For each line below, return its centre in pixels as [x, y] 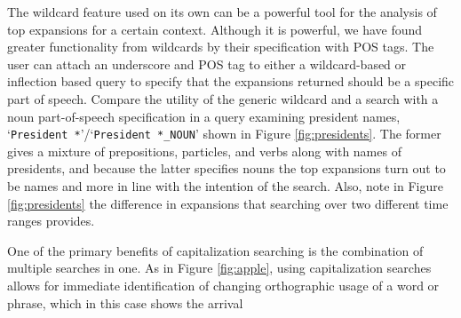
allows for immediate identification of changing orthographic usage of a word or [223, 285]
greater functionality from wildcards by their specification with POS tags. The [221, 47]
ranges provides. [51, 221]
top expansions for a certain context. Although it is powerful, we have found [215, 29]
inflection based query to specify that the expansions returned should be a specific [231, 81]
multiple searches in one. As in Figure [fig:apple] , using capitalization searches [219, 268]
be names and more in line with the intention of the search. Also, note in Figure [225, 186]
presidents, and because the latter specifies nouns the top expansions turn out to [227, 168]
